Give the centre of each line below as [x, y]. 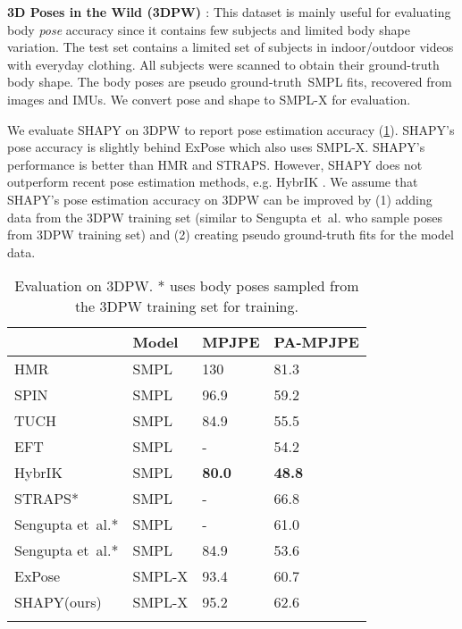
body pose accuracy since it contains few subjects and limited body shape [209, 29]
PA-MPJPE [316, 342]
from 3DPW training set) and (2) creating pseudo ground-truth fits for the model [231, 235]
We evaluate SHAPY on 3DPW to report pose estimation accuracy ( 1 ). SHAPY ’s [231, 129]
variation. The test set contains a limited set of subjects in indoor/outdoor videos [231, 47]
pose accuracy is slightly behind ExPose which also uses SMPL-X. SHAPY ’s [216, 147]
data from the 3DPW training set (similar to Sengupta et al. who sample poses [225, 217]
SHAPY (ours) [58, 602]
